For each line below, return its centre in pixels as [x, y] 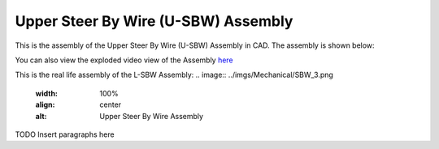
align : [45, 104]
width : [47, 93]
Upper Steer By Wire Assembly [151, 116]
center [111, 104]
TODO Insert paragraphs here [65, 134]
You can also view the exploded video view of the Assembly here [124, 60]
